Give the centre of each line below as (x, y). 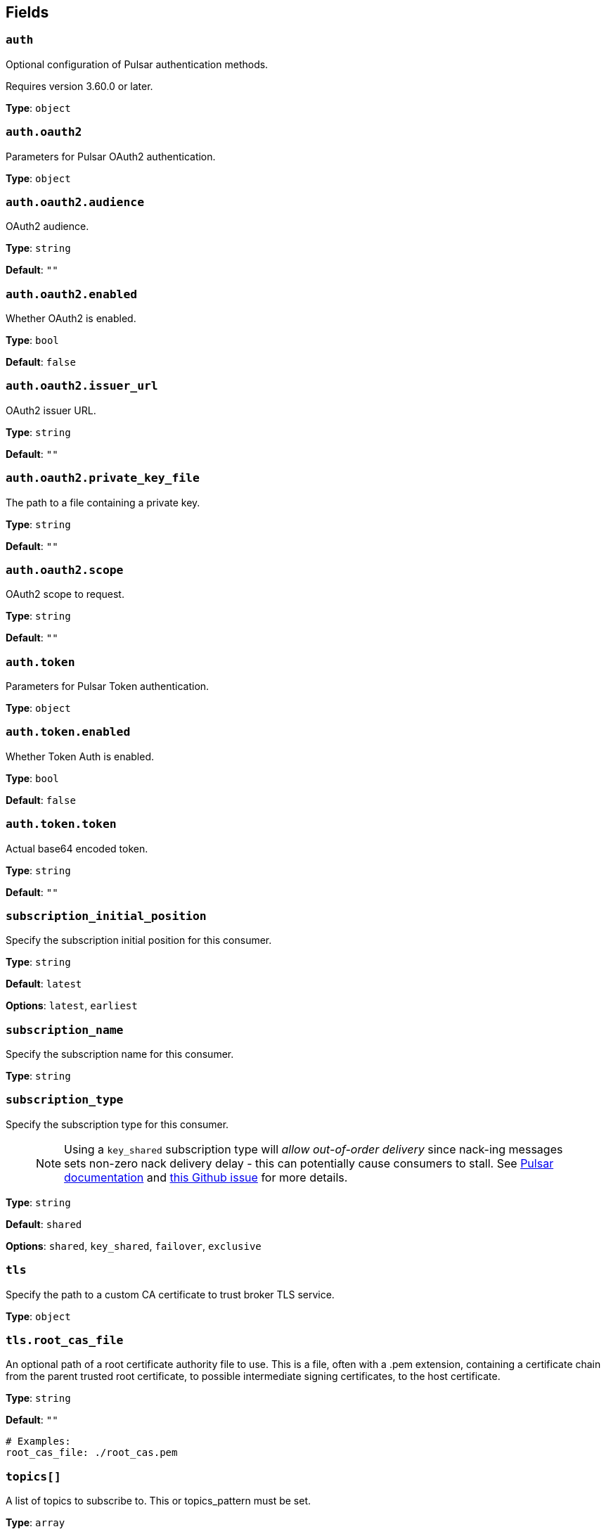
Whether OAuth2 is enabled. (71, 319)
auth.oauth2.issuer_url (82, 386)
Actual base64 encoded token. (77, 848)
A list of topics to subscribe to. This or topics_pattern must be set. (159, 1501)
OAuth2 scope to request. (65, 594)
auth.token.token (61, 824)
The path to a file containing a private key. (103, 502)
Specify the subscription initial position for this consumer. (139, 940)
